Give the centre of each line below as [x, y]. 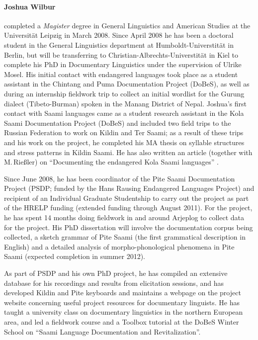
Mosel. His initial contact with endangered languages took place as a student [121, 74]
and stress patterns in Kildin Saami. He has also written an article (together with [128, 152]
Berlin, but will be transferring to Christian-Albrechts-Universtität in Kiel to [121, 54]
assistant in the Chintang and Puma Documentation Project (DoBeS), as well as [127, 84]
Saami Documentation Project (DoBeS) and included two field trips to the [118, 123]
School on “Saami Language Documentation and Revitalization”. [102, 331]
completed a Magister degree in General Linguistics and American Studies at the [127, 25]
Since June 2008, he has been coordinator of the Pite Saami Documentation [120, 178]
